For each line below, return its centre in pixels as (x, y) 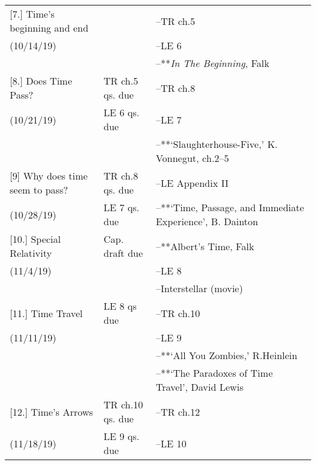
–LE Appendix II (192, 183)
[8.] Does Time (41, 81)
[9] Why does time (49, 176)
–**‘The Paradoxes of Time (214, 373)
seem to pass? (39, 190)
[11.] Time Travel (46, 313)
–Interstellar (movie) (199, 288)
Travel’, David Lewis (200, 387)
